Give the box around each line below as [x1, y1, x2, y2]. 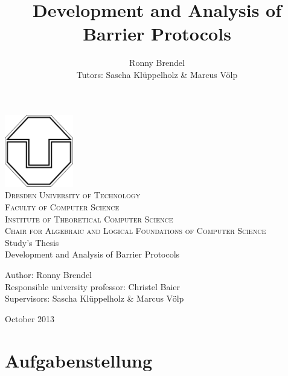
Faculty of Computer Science [5, 201, 120, 213]
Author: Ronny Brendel [5, 268, 92, 280]
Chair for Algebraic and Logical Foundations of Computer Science [5, 224, 266, 237]
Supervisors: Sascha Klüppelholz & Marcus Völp [5, 292, 184, 305]
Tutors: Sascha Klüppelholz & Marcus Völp [76, 68, 238, 80]
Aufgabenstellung [5, 348, 153, 372]
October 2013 [5, 312, 55, 325]
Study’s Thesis [5, 236, 59, 248]
